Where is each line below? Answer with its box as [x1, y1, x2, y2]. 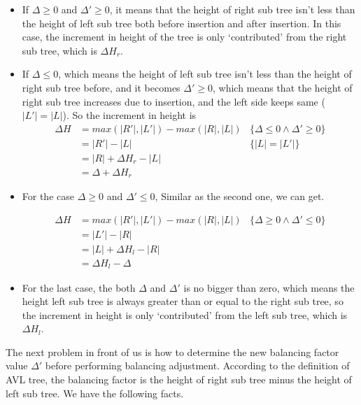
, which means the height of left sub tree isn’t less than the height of [58, 66, 352, 81]
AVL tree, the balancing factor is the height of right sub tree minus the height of [6, 372, 352, 387]
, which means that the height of [212, 80, 353, 94]
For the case [22, 189, 74, 204]
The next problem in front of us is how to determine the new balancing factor [6, 344, 339, 359]
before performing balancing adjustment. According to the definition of [45, 358, 350, 373]
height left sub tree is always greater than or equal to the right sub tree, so [22, 294, 344, 308]
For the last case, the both [22, 280, 136, 294]
